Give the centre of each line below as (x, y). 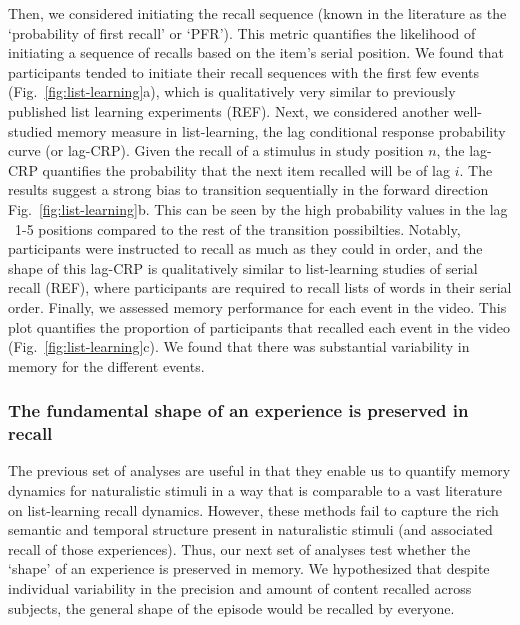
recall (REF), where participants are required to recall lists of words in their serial (260, 287)
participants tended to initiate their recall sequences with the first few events (244, 71)
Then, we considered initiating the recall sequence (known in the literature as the (257, 13)
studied (30, 130)
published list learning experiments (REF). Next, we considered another (228, 110)
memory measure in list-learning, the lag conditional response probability (281, 130)
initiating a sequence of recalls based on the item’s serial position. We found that (256, 52)
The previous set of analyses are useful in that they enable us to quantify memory (259, 470)
